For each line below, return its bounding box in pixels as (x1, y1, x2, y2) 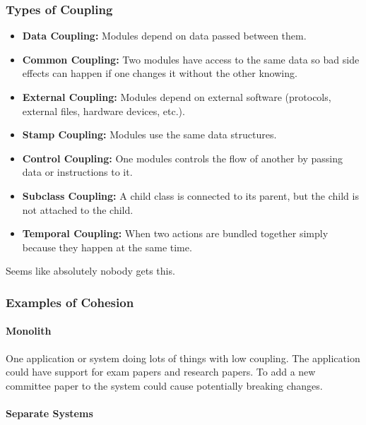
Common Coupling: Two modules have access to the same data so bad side (22, 52, 360, 66)
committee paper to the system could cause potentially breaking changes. (6, 378, 323, 393)
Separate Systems (6, 405, 93, 420)
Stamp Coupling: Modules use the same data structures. (22, 127, 277, 142)
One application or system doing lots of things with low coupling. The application (6, 350, 360, 365)
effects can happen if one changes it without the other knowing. (22, 66, 297, 80)
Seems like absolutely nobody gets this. (6, 263, 175, 278)
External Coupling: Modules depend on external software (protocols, (22, 90, 331, 104)
